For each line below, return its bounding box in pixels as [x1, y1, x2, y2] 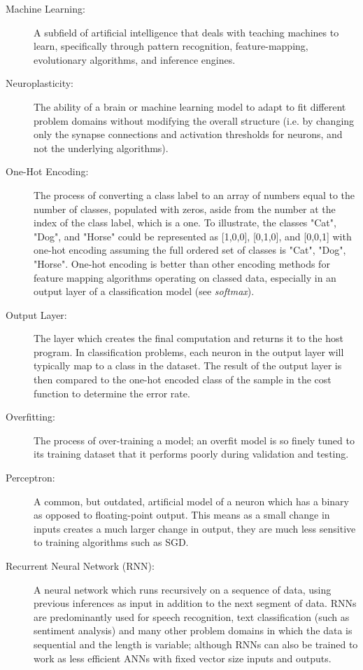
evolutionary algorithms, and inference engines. [34, 52, 236, 67]
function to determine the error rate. [34, 385, 190, 400]
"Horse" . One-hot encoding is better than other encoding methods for [34, 256, 330, 271]
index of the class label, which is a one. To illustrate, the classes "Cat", [34, 215, 336, 230]
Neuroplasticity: [6, 76, 73, 90]
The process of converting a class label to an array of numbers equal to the [34, 187, 355, 202]
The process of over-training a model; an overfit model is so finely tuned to [34, 432, 355, 447]
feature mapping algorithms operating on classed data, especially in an [34, 270, 336, 285]
